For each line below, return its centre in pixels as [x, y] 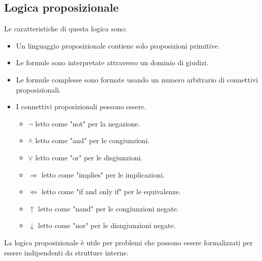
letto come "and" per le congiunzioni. [92, 140]
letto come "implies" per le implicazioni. [103, 174]
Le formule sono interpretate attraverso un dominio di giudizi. [112, 62]
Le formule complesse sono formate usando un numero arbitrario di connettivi [137, 79]
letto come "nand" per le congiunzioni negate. [108, 208]
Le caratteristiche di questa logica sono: [66, 29]
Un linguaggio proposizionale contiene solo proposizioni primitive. [118, 45]
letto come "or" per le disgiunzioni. [89, 157]
